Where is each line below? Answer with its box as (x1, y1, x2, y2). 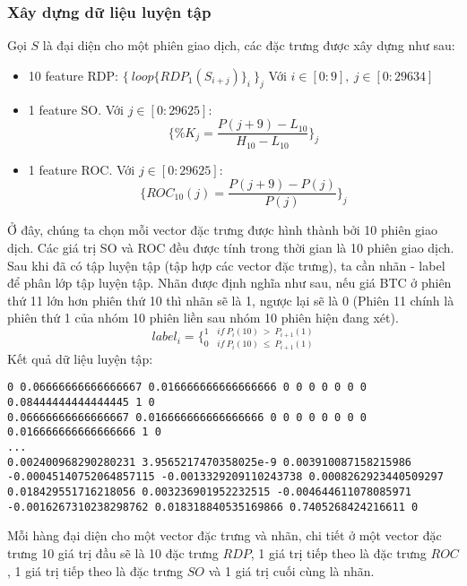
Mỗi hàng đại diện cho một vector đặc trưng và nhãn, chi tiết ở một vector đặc (7, 526, 442, 545)
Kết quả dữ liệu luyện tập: (7, 349, 153, 367)
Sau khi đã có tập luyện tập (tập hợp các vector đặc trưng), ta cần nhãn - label (7, 255, 445, 274)
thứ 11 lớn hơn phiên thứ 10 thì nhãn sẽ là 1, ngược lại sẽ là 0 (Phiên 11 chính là (7, 290, 454, 309)
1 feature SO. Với (28, 99, 125, 118)
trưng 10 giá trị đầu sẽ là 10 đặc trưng (7, 543, 219, 562)
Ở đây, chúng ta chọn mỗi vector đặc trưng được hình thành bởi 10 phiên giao (7, 220, 438, 239)
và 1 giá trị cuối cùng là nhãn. (208, 561, 375, 580)
